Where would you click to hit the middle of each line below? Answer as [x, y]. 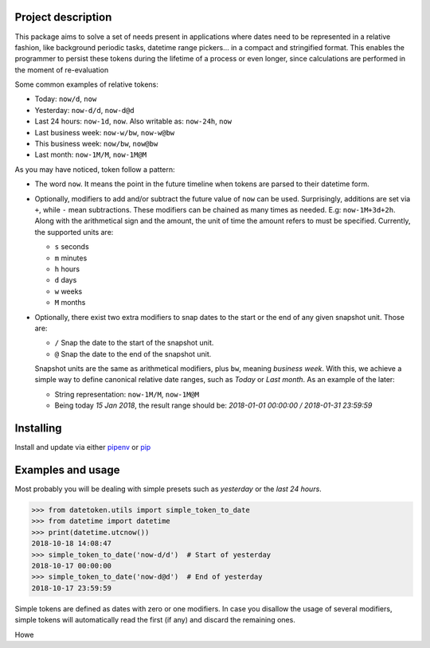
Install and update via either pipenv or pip [83, 447]
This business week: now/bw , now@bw [96, 144]
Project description [63, 17]
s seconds [72, 247]
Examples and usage [67, 470]
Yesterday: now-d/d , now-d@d [84, 110]
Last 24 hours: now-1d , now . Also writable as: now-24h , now [133, 121]
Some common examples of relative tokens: [87, 84]
